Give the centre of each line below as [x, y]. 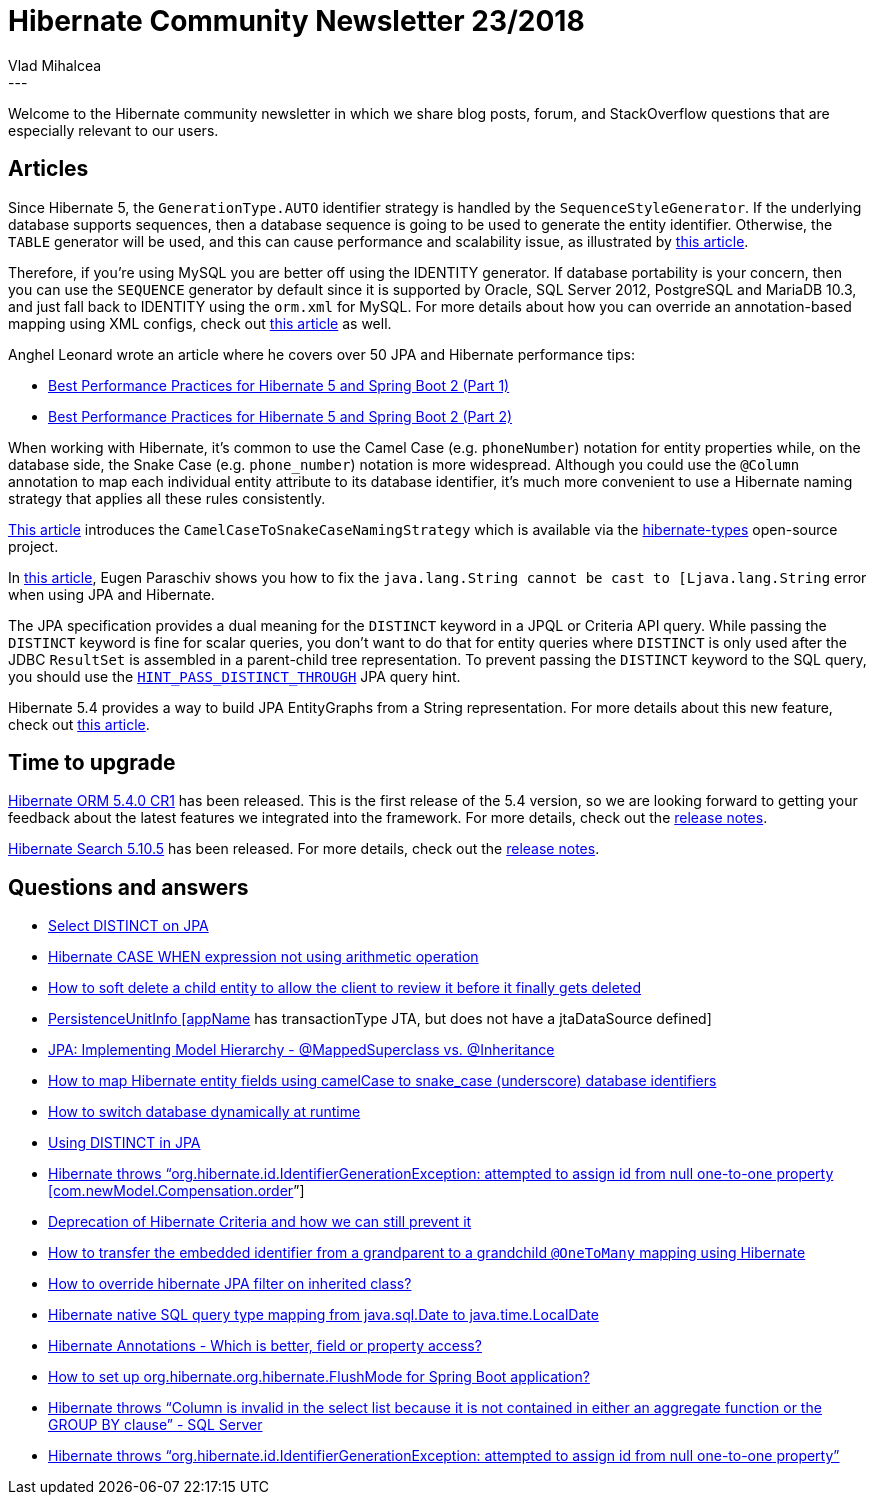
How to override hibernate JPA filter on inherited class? [230, 1284]
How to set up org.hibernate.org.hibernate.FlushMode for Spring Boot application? [319, 1377]
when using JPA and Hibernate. [111, 594]
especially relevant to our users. [113, 130]
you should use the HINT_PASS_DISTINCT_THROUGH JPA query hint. [234, 676]
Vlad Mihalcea [55, 65]
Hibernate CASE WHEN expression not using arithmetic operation [263, 957]
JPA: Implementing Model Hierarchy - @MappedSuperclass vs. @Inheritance [301, 1050]
